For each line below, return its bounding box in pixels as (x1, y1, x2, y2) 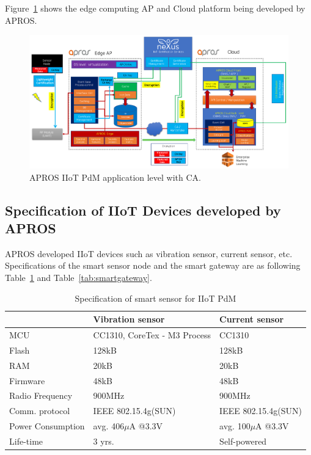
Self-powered (219, 434, 267, 447)
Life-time (9, 434, 43, 447)
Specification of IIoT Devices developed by (5, 200, 281, 219)
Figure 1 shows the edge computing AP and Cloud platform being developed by (5, 2, 306, 14)
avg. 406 (93, 420, 125, 432)
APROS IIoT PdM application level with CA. (29, 170, 201, 183)
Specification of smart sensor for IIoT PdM (75, 291, 236, 304)
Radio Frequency (9, 389, 73, 402)
